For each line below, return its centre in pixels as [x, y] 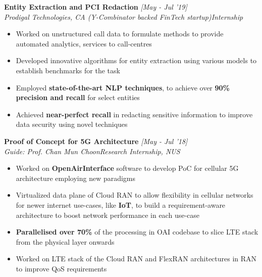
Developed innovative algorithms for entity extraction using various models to [136, 60]
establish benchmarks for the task [68, 70]
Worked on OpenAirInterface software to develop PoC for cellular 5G [127, 168]
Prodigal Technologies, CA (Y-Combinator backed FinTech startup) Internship [124, 16]
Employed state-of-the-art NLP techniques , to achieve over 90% [123, 87]
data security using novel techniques [72, 124]
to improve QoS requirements [61, 268]
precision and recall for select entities [78, 97]
